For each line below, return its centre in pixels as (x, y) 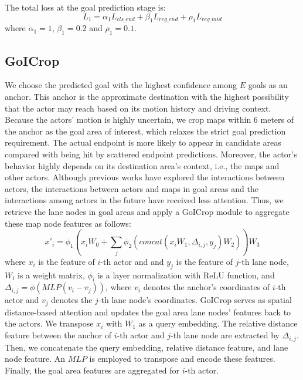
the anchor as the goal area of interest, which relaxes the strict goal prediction (145, 131)
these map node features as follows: (68, 223)
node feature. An (35, 359)
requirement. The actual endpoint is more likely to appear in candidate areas (143, 142)
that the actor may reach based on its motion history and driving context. (138, 108)
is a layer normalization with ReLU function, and (186, 275)
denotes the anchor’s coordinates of (207, 287)
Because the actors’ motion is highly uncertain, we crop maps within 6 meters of (149, 120)
